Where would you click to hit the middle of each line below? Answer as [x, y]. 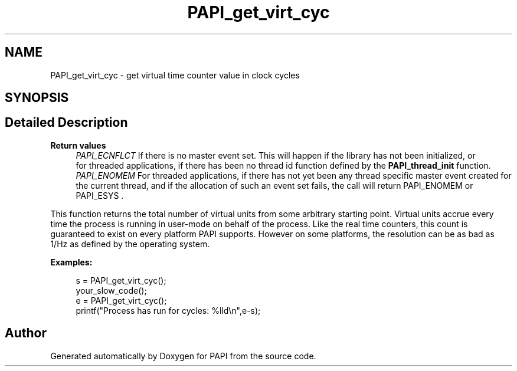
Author [26, 333]
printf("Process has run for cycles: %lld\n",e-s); [168, 310]
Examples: [71, 262]
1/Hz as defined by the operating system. [130, 244]
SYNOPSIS [37, 98]
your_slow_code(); [111, 290]
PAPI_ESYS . [100, 195]
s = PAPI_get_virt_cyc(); [121, 280]
